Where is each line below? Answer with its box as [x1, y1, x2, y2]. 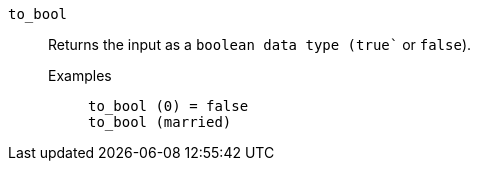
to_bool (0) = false [88, 98, 249, 114]
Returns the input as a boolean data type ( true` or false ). [48, 36, 472, 53]
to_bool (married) [88, 114, 232, 130]
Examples [48, 67, 112, 84]
